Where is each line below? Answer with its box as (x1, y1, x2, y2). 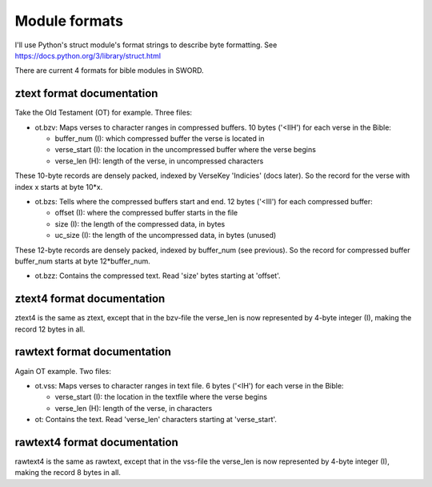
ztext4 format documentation (14, 292, 166, 306)
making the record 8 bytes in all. (14, 468, 122, 477)
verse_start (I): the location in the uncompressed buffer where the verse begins (54, 145, 316, 155)
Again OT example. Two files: (14, 366, 111, 376)
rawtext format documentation (14, 345, 172, 359)
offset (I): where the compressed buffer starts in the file (54, 208, 238, 218)
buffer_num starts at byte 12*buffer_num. (14, 256, 151, 266)
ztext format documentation (14, 87, 158, 100)
